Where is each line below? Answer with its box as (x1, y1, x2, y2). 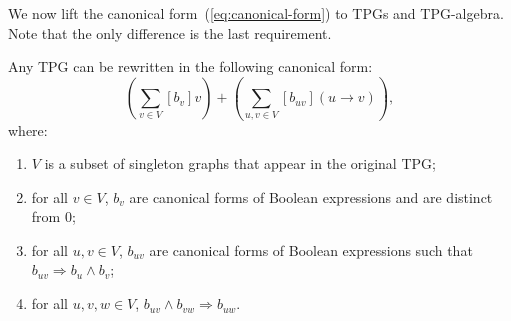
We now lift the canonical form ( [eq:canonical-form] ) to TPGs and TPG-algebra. (8, 3, 504, 23)
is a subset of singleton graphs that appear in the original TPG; (44, 153, 436, 174)
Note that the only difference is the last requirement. (8, 22, 332, 43)
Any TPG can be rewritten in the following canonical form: (8, 56, 373, 77)
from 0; (31, 206, 76, 227)
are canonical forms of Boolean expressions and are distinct (129, 186, 493, 207)
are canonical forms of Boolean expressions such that (149, 239, 473, 260)
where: (8, 119, 48, 140)
